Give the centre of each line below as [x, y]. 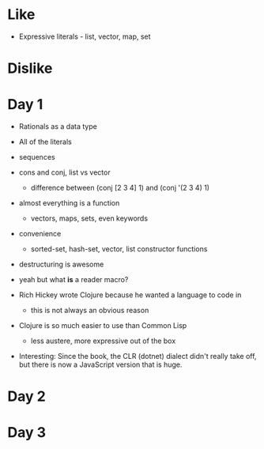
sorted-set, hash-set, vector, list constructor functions [119, 249]
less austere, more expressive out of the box [103, 341]
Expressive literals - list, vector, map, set [85, 36]
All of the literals [45, 142]
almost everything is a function [69, 203]
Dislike [30, 68]
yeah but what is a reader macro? [74, 280]
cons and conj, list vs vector [65, 172]
